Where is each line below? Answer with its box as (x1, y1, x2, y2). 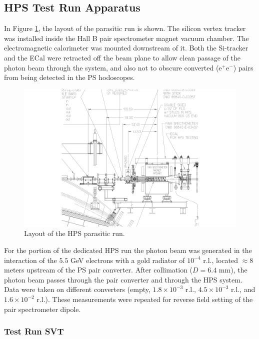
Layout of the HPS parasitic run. (24, 228, 125, 238)
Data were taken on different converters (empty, (4, 284, 150, 294)
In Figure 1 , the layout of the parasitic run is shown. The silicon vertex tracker (4, 23, 246, 33)
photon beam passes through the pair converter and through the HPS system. (4, 274, 242, 284)
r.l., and (231, 284, 255, 294)
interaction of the (4, 254, 57, 265)
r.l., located (203, 254, 238, 265)
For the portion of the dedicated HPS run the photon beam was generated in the (4, 245, 252, 255)
